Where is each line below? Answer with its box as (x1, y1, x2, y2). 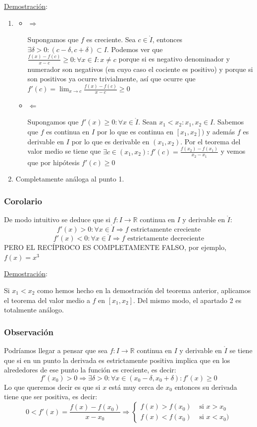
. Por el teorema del (180, 136, 241, 146)
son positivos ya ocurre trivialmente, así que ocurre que (27, 73, 196, 84)
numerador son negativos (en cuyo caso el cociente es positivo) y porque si (27, 63, 253, 74)
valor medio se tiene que (27, 146, 101, 156)
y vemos (220, 146, 246, 156)
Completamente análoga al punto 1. (15, 174, 124, 184)
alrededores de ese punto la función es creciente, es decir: (4, 365, 176, 375)
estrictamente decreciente (127, 235, 205, 243)
